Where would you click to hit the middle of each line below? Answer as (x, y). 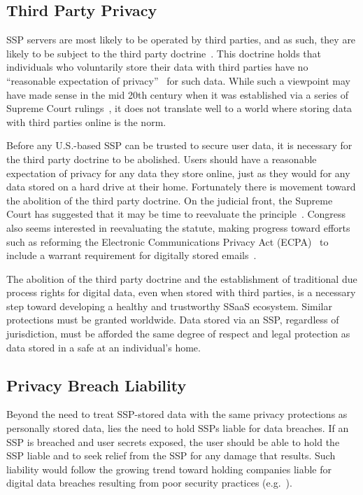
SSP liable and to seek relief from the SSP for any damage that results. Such (171, 455)
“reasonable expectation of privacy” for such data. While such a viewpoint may (178, 80)
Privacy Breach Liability (97, 385)
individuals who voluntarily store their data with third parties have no (157, 67)
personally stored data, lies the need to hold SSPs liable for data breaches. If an (178, 428)
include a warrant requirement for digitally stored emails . (131, 255)
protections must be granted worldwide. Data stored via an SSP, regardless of (173, 320)
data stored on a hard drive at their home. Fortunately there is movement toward (181, 187)
